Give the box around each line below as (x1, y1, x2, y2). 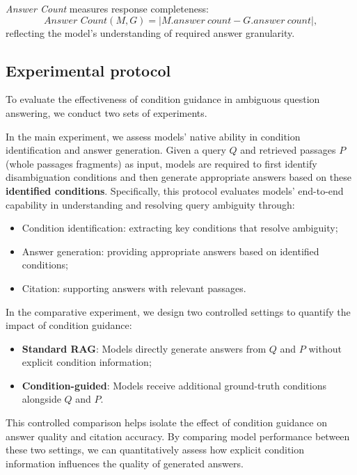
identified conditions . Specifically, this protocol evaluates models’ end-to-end (6, 183, 344, 198)
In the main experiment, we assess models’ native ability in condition (6, 129, 301, 143)
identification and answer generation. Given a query (6, 143, 226, 157)
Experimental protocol (6, 59, 171, 81)
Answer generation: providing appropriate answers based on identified (22, 243, 319, 258)
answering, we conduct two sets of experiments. (6, 105, 207, 120)
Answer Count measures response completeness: (6, 1, 209, 15)
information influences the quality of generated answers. (6, 456, 244, 470)
